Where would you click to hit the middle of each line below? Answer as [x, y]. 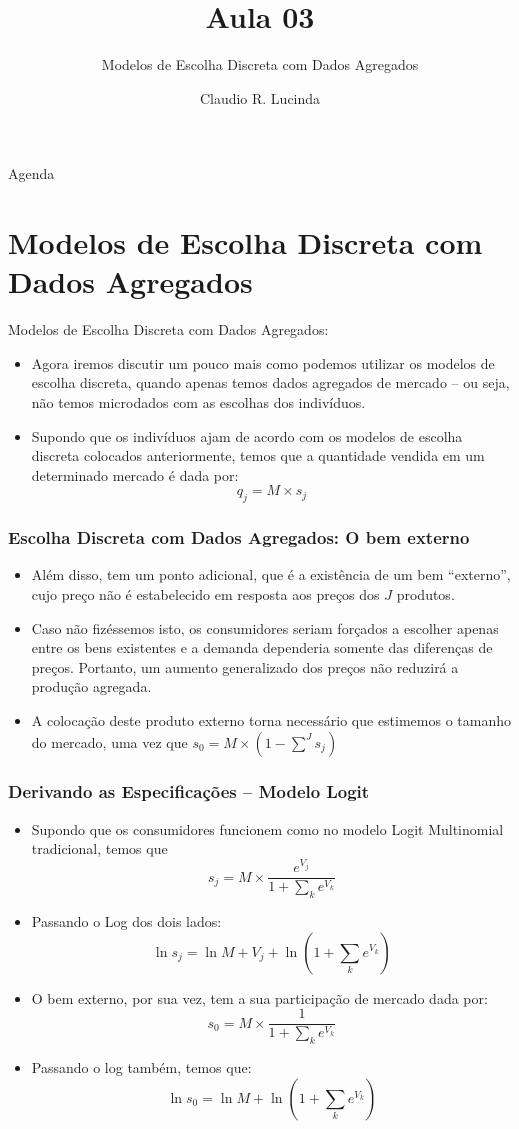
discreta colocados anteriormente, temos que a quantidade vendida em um [258, 455]
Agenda [31, 173]
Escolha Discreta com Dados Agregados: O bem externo [239, 537]
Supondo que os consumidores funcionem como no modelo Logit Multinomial [267, 828]
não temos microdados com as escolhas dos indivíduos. [198, 402]
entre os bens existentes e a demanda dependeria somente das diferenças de [262, 647]
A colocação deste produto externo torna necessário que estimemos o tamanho [271, 719]
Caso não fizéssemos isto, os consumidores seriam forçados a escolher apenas [265, 627]
